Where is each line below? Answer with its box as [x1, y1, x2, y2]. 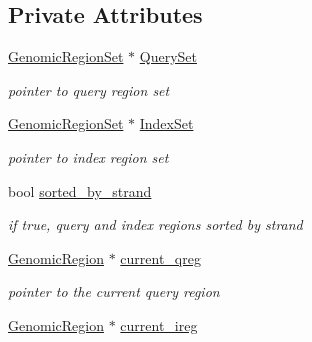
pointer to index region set [8, 146, 169, 167]
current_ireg [120, 314, 198, 335]
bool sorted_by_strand [8, 180, 152, 201]
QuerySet [139, 46, 197, 67]
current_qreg [120, 247, 201, 268]
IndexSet [139, 113, 194, 134]
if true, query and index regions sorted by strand [8, 214, 303, 235]
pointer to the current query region [8, 281, 220, 302]
